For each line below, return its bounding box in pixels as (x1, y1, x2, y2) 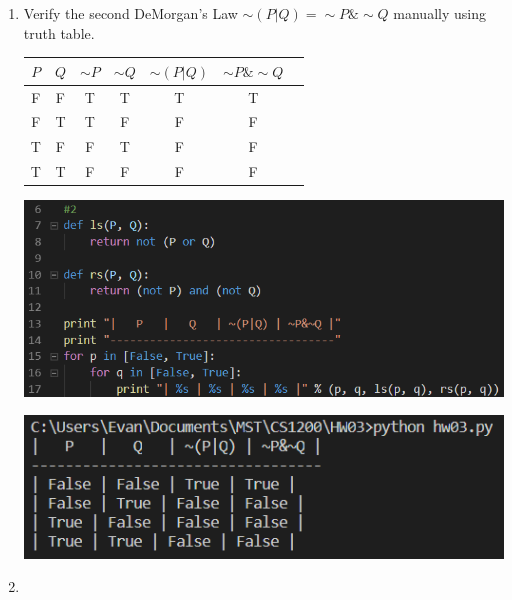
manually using (393, 3, 486, 23)
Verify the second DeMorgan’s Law (23, 3, 238, 23)
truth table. (23, 22, 95, 43)
